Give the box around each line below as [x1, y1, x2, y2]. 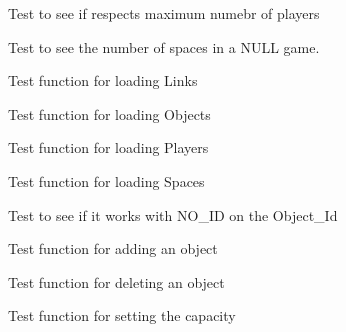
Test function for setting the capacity [8, 305, 236, 326]
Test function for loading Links [8, 70, 198, 91]
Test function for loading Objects [8, 103, 211, 124]
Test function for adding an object [8, 238, 218, 259]
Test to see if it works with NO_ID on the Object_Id [8, 204, 338, 225]
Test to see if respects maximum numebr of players [8, 3, 320, 23]
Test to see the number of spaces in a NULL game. [8, 36, 320, 57]
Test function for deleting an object [8, 271, 225, 292]
